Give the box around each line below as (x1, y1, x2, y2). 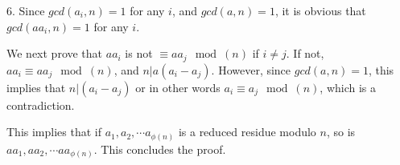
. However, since (211, 61, 291, 78)
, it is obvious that (274, 2, 366, 18)
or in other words (135, 78, 221, 95)
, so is (326, 123, 356, 140)
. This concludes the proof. (93, 140, 226, 157)
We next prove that (6, 45, 103, 62)
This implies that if (6, 123, 101, 140)
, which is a (320, 78, 377, 95)
